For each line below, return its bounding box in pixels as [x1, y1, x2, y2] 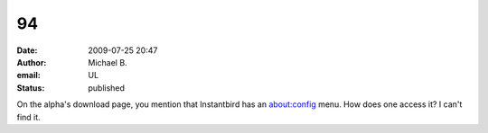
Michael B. [88, 57, 127, 67]
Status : [16, 82, 45, 93]
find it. [16, 111, 41, 122]
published [88, 82, 126, 93]
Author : [16, 57, 47, 67]
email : [16, 70, 41, 81]
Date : [16, 45, 38, 56]
